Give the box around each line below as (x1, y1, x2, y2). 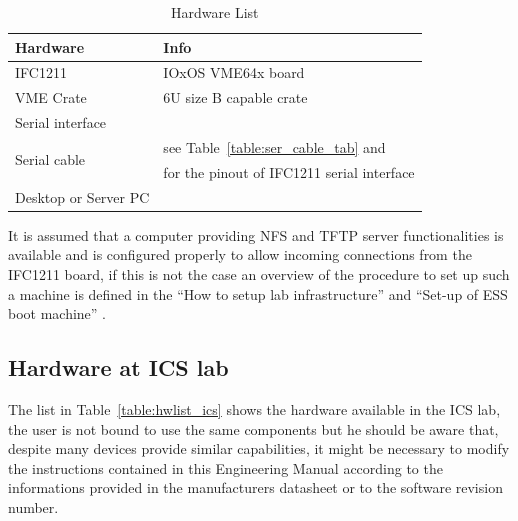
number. (8, 496, 59, 517)
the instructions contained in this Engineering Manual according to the (8, 457, 443, 478)
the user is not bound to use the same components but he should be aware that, (8, 418, 499, 439)
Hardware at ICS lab (8, 352, 229, 383)
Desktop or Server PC (15, 186, 150, 207)
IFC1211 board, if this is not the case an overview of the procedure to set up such (8, 263, 510, 284)
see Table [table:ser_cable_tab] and (163, 136, 386, 157)
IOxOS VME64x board (163, 62, 305, 83)
